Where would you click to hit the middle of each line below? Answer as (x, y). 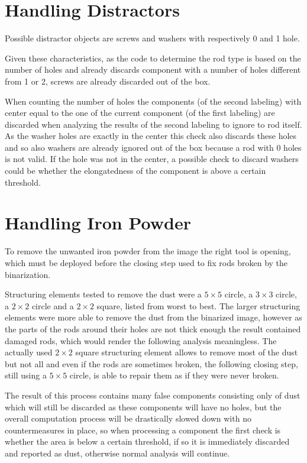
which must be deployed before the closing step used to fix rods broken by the (146, 262)
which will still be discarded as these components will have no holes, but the (143, 407)
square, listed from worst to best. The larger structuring (198, 305)
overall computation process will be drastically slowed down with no (128, 418)
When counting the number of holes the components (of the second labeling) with (153, 101)
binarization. (28, 274)
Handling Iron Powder (98, 223)
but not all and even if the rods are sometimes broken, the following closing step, (151, 363)
